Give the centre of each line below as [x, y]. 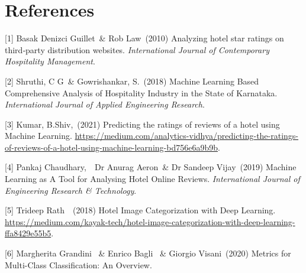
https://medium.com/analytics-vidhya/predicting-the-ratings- [187, 136]
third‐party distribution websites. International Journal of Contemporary [137, 49]
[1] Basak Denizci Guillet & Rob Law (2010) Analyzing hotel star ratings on [144, 38]
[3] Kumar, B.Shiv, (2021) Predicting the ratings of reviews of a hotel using [142, 124]
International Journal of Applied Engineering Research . [105, 104]
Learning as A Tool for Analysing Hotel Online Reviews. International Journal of [152, 179]
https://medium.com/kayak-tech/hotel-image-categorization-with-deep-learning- [150, 221]
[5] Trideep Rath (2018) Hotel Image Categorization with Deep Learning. [140, 210]
